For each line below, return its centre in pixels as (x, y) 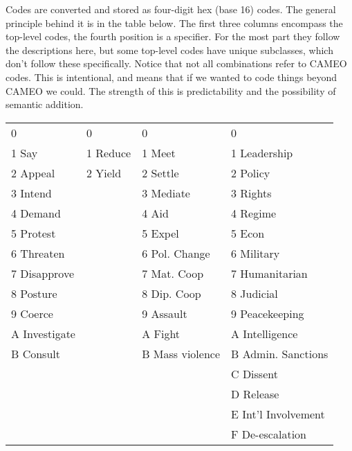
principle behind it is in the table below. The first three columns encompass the (174, 23)
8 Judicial (254, 293)
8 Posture (34, 293)
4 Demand (36, 213)
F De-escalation (269, 434)
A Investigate (43, 333)
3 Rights (251, 193)
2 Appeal (33, 173)
